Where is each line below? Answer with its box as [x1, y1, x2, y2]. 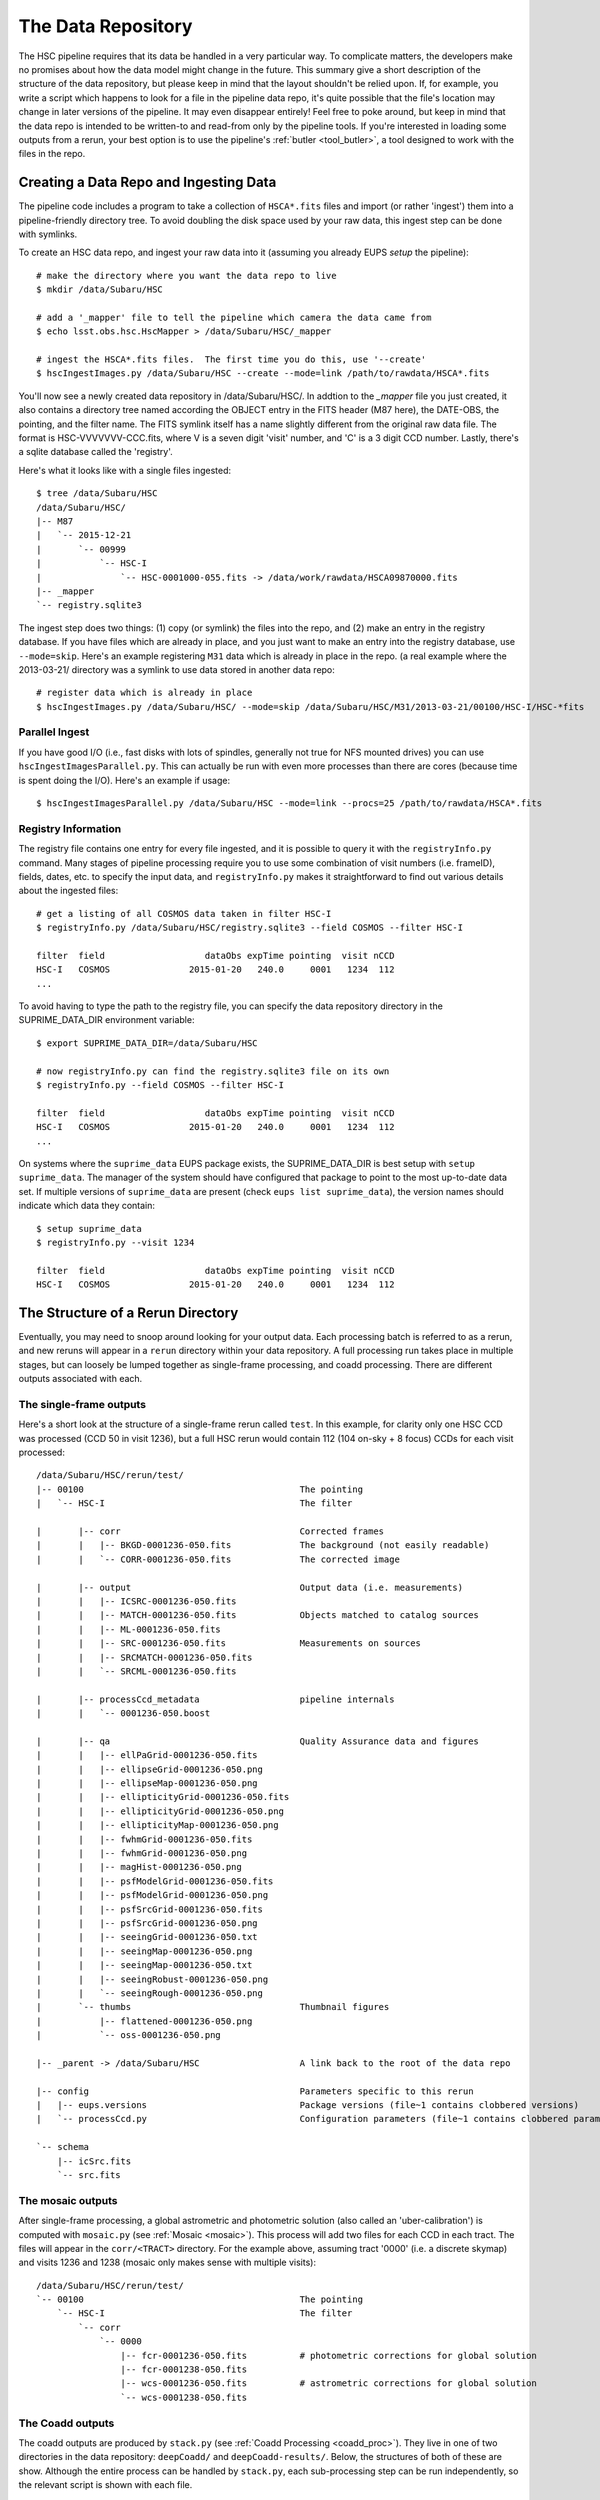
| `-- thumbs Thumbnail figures [36, 2001, 390, 2013]
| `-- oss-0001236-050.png [36, 2030, 222, 2041]
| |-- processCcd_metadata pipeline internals [36, 1693, 395, 1705]
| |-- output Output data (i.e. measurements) [36, 1581, 464, 1593]
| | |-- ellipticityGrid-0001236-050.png [36, 1805, 285, 1817]
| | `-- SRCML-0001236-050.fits [36, 1665, 237, 1677]
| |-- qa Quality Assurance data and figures [36, 1735, 480, 1747]
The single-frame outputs [18, 1397, 147, 1411]
